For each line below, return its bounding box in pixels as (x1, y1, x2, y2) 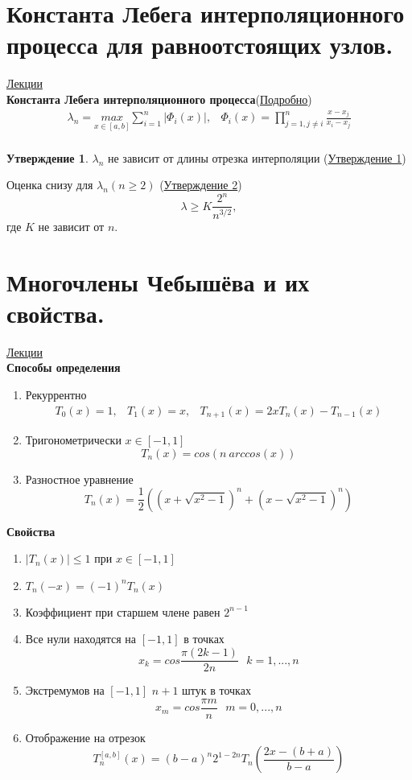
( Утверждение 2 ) (159, 176, 242, 193)
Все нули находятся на (25, 630, 137, 647)
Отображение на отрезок (25, 728, 146, 745)
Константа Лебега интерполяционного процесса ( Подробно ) (6, 90, 312, 107)
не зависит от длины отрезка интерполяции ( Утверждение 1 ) (107, 149, 406, 166)
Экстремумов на (25, 682, 105, 699)
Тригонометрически (25, 431, 122, 448)
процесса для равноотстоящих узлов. (6, 28, 393, 61)
